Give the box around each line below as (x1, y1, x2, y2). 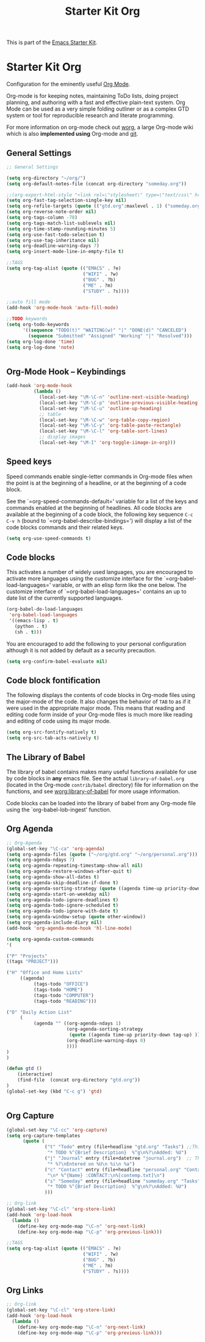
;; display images (38, 434, 86, 440)
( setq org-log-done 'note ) (6, 344, 75, 350)
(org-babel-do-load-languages (6, 606, 84, 613)
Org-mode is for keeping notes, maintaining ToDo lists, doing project (6, 92, 179, 100)
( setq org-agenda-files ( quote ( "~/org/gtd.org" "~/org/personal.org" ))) (6, 851, 198, 857)
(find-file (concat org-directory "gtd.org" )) (17, 1077, 140, 1083)
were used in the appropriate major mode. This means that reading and (6, 704, 185, 712)
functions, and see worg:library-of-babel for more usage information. (6, 787, 180, 795)
